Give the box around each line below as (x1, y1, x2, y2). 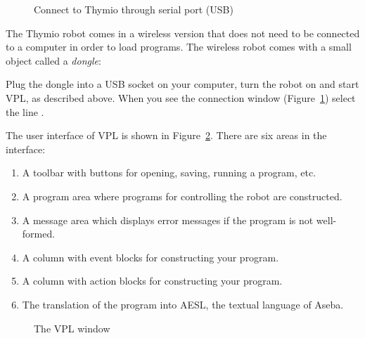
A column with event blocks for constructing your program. (22, 249, 279, 264)
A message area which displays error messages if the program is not (22, 212, 314, 227)
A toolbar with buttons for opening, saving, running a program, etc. (22, 165, 316, 180)
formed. (22, 226, 56, 241)
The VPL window (34, 320, 110, 335)
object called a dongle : (6, 53, 101, 67)
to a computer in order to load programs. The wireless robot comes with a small (6, 39, 352, 54)
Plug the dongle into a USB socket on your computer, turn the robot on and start (6, 77, 359, 91)
